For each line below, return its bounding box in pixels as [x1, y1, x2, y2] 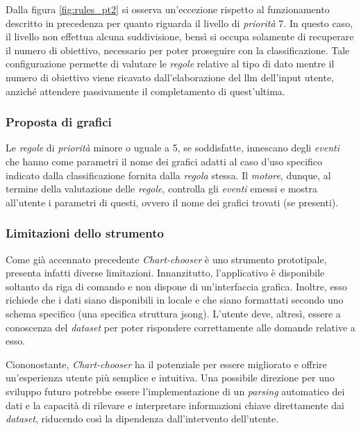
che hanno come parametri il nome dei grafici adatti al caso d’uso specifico [6, 154, 323, 168]
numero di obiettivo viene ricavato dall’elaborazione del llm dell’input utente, [6, 69, 335, 84]
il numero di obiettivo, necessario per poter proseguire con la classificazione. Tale [6, 42, 350, 57]
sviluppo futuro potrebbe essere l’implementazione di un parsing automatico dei [6, 383, 345, 398]
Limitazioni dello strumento [6, 224, 164, 242]
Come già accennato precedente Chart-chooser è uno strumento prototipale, [6, 251, 327, 266]
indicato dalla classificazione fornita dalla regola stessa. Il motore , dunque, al [6, 167, 331, 182]
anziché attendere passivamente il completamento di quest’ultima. [6, 83, 285, 98]
